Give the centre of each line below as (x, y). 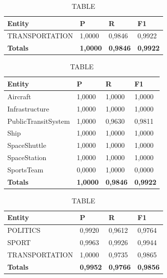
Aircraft (19, 96)
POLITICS (24, 230)
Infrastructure (28, 108)
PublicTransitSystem (39, 121)
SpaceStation (27, 157)
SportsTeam (26, 169)
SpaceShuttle (27, 145)
